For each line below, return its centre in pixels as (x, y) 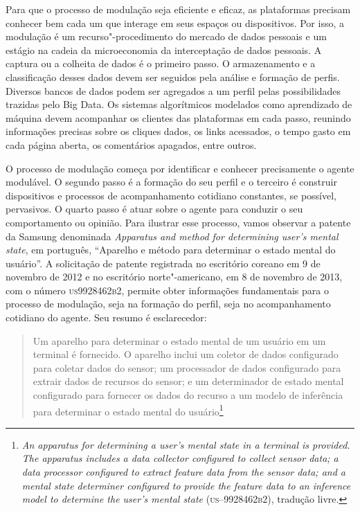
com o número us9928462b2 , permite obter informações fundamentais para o (167, 290)
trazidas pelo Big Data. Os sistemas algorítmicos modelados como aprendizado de (179, 104)
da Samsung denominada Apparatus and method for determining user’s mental (172, 236)
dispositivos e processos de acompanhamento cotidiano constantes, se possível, (171, 195)
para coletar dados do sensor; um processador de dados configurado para (187, 367)
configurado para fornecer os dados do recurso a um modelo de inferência (188, 395)
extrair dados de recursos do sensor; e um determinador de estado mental (188, 381)
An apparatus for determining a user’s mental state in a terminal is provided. (186, 444)
